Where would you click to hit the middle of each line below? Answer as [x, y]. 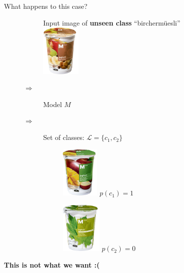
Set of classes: [64, 137]
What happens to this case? [46, 6]
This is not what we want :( [52, 264]
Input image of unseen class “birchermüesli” [112, 22]
